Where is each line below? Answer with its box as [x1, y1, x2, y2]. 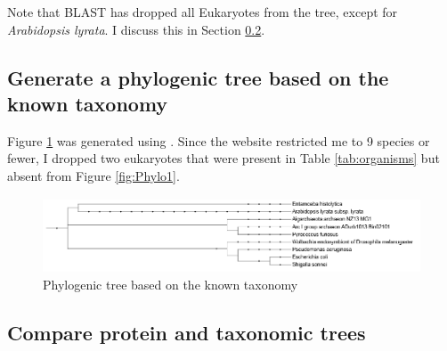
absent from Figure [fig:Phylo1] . [7, 166, 180, 184]
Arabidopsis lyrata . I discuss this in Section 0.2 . [7, 20, 265, 38]
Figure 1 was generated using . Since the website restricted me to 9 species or [7, 131, 430, 150]
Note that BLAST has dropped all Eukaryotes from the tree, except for [7, 3, 398, 20]
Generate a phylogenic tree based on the [7, 63, 389, 91]
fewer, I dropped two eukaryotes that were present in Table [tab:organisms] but [7, 149, 440, 167]
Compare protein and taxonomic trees [7, 319, 366, 347]
